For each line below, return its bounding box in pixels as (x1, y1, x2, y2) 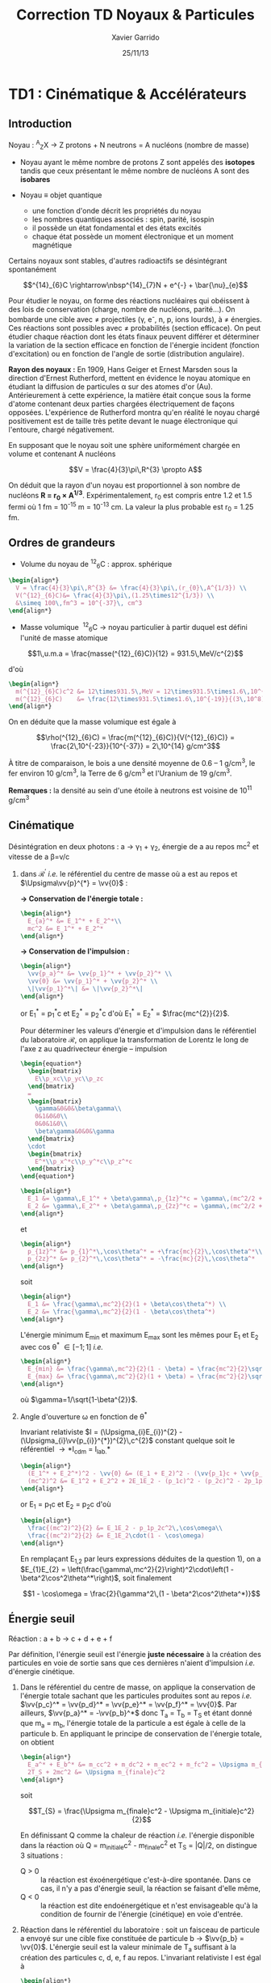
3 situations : (19, 1850, 63, 1861)
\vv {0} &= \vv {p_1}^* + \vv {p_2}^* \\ (27, 977, 158, 986)
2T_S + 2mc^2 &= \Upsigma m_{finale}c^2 (27, 1768, 165, 1776)
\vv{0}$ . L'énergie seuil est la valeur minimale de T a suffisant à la (19, 1943, 236, 1954)
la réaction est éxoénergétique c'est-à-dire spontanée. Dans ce (40, 1875, 252, 1885)
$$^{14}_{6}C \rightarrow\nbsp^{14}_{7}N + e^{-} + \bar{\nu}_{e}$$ (23, 281, 248, 290)
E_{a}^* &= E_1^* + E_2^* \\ (27, 916, 123, 925)
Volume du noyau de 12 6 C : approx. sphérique (19, 557, 173, 571)
